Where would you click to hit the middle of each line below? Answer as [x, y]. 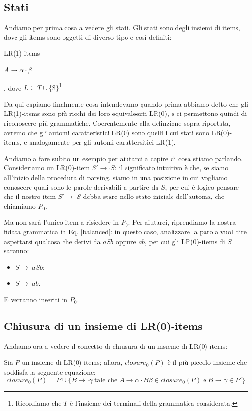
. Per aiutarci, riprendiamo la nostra [182, 222]
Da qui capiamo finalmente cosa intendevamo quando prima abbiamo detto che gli [126, 104]
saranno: [16, 251]
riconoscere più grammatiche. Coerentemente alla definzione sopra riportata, [117, 123]
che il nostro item [30, 196]
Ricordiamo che [38, 403]
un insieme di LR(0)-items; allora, [72, 362]
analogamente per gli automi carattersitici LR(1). [102, 142]
